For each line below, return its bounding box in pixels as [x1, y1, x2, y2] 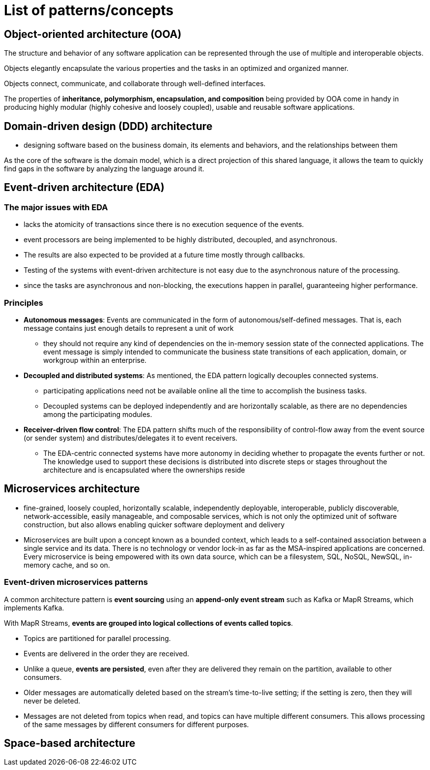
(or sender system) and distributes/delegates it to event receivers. [24, 433, 238, 442]
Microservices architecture [4, 482, 140, 495]
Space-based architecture [4, 737, 136, 749]
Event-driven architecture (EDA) [4, 181, 165, 194]
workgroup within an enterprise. [43, 355, 147, 364]
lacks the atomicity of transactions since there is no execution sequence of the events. [24, 220, 304, 229]
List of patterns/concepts [4, 2, 173, 19]
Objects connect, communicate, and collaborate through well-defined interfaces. [4, 79, 266, 88]
